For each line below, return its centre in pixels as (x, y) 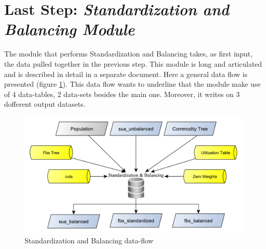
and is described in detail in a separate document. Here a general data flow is (126, 74)
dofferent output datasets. (45, 104)
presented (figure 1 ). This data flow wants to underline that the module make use (132, 84)
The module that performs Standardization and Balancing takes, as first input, (128, 54)
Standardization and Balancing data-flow (89, 241)
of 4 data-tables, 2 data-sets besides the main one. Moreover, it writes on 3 (122, 94)
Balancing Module (70, 29)
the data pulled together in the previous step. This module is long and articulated (133, 63)
